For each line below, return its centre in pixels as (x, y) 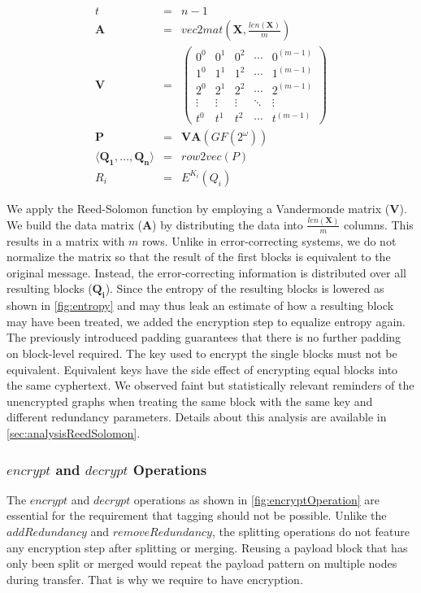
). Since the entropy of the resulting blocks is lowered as (245, 288)
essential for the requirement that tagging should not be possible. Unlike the (197, 515)
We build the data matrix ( (74, 224)
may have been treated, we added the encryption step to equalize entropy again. (206, 321)
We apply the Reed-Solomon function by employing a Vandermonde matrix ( (198, 208)
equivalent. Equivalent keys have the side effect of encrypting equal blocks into (202, 369)
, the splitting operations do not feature (310, 532)
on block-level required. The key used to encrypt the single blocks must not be (202, 353)
